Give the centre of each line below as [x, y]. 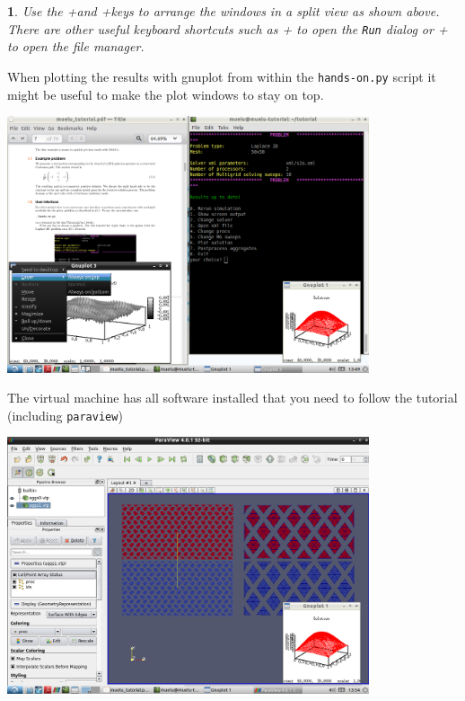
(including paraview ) [65, 415]
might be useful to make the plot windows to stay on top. [166, 94]
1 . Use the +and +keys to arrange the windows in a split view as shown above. [224, 11]
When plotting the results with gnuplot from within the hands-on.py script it [222, 76]
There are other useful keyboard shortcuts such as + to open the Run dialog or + [228, 28]
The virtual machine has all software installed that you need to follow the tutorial [232, 398]
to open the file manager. [76, 46]
